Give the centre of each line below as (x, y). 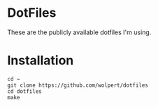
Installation (41, 60)
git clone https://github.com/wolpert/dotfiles (78, 85)
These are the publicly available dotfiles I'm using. (79, 32)
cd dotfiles (24, 91)
